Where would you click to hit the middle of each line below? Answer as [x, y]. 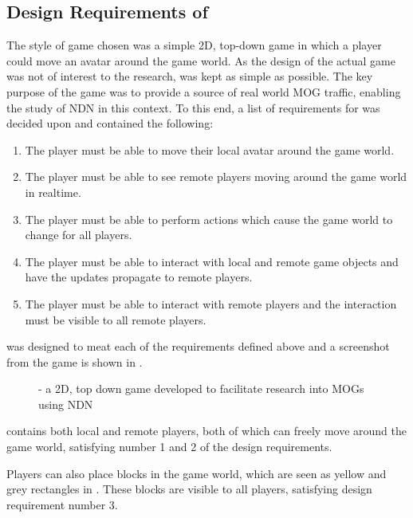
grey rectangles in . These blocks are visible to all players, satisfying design [189, 489]
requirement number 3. [62, 504]
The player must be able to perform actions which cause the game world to [209, 219]
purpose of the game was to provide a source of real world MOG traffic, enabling [204, 91]
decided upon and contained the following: [110, 123]
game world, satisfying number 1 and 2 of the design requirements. [169, 447]
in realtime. [53, 192]
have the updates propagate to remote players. [139, 277]
